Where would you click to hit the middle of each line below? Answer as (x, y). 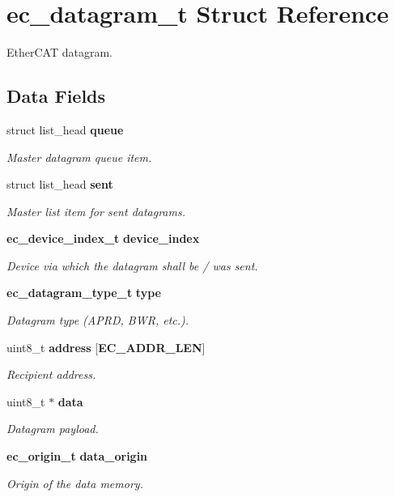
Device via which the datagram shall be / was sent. (132, 265)
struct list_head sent (60, 184)
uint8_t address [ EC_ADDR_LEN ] (106, 347)
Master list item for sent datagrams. (96, 211)
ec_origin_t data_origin (77, 456)
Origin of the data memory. (75, 483)
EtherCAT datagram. (59, 52)
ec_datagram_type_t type (84, 293)
